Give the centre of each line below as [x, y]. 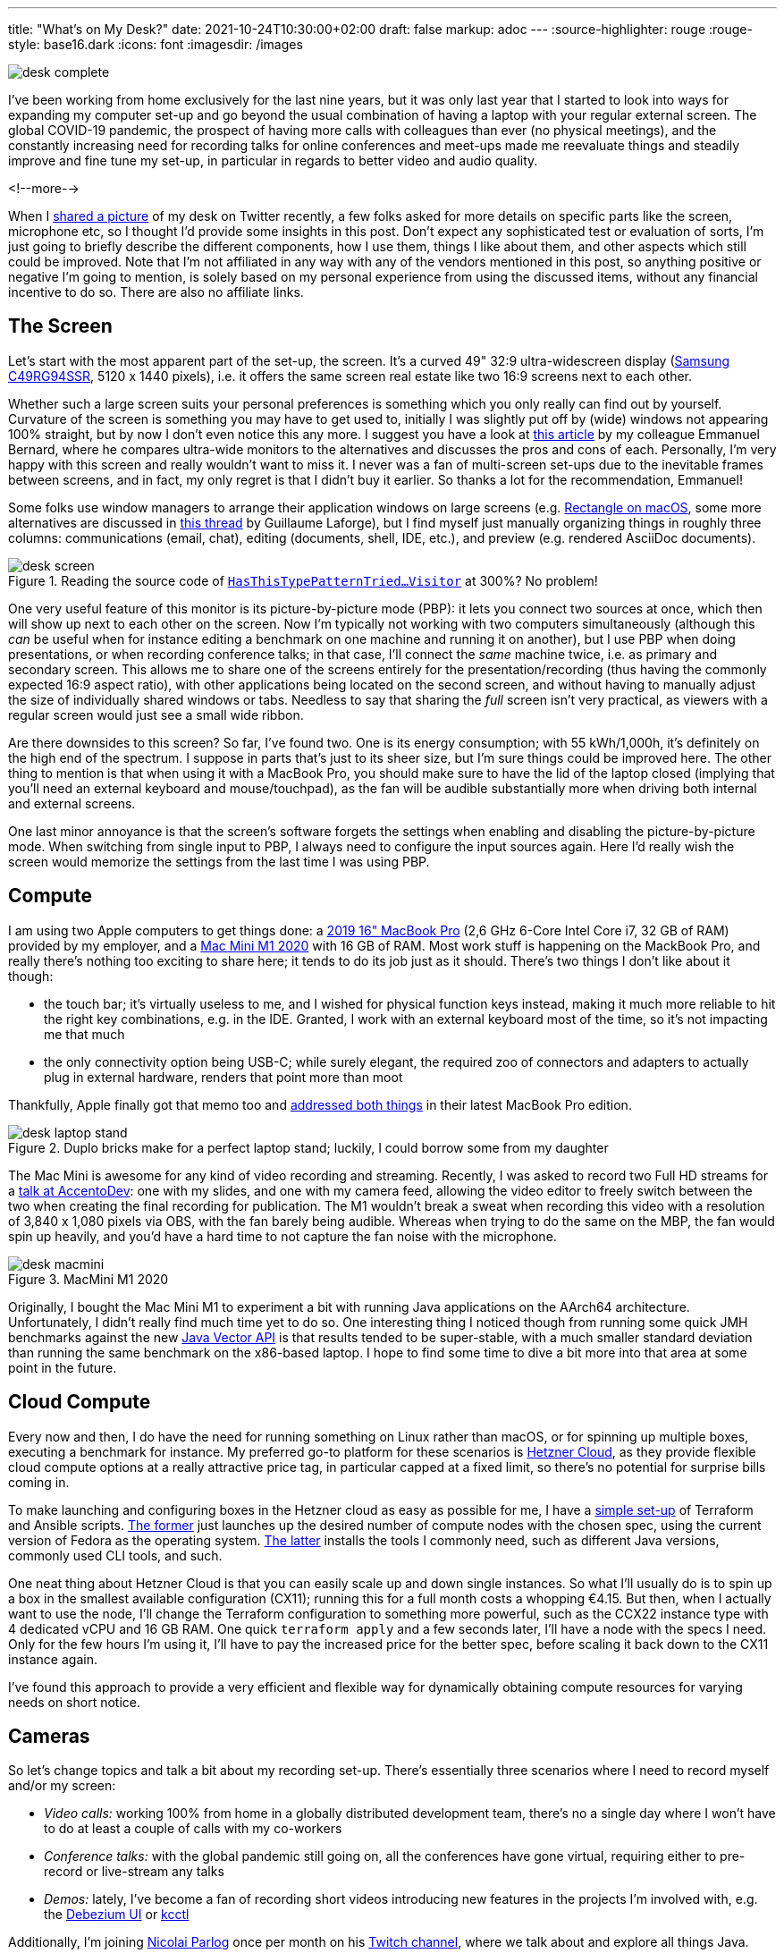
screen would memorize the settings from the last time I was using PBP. [219, 861]
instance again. [53, 1659]
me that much [84, 1034]
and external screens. [72, 803]
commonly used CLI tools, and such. [115, 1555]
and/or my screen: [62, 1786]
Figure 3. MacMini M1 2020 [89, 1279]
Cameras [49, 1736]
